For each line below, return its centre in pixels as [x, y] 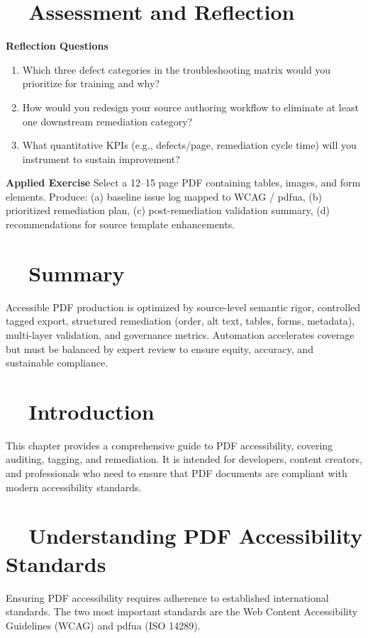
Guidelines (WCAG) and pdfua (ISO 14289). [103, 625]
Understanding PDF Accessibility [196, 536]
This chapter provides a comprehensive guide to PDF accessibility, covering [169, 445]
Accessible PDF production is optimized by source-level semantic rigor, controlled [183, 307]
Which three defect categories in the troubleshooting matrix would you [177, 69]
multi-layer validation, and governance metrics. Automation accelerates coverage [180, 334]
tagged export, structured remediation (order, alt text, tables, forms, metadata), [180, 321]
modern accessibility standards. [74, 487]
